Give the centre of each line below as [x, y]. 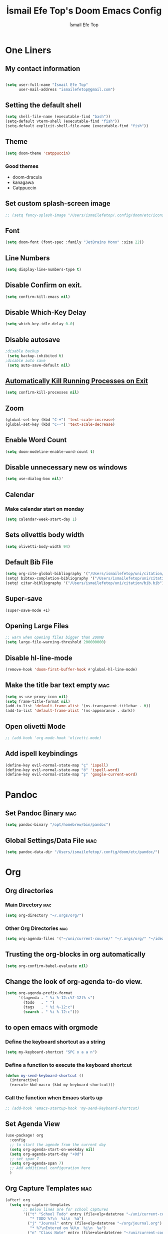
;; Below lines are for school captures [66, 1209]
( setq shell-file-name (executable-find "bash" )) [58, 117]
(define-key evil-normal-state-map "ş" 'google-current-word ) [71, 775]
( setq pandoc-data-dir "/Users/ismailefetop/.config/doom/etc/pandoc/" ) [82, 852]
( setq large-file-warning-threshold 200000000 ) [56, 642]
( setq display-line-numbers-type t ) [43, 270]
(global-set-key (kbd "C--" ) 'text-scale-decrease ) [60, 425]
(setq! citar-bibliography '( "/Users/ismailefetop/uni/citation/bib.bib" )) [86, 583]
